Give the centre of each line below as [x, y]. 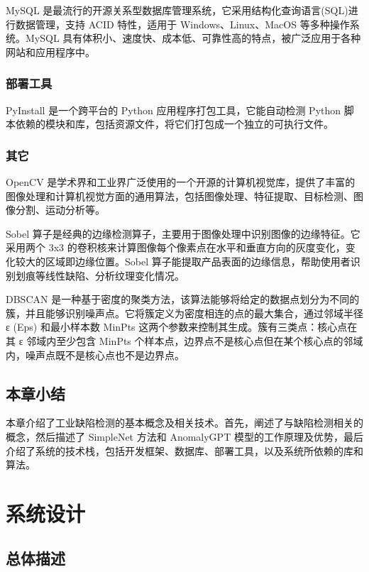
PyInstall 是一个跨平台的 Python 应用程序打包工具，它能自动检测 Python [174, 110]
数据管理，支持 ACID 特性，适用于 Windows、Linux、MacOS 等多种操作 [182, 24]
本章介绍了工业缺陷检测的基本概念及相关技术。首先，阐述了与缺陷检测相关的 [184, 423]
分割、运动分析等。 [60, 210]
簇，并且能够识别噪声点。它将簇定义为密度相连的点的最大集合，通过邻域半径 [184, 313]
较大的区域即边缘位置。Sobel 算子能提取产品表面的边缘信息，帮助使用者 [183, 261]
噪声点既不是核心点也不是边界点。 [105, 354]
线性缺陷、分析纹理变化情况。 [115, 275]
